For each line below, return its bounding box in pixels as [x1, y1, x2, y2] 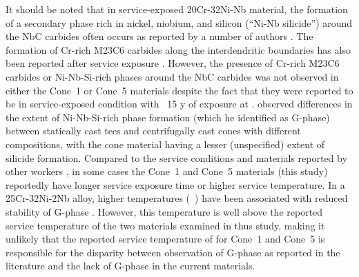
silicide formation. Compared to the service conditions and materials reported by [6, 150, 347, 165]
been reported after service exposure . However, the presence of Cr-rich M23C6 [6, 56, 340, 70]
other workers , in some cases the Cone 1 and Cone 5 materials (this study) [6, 164, 328, 178]
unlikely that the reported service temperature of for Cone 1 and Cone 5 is [6, 232, 325, 246]
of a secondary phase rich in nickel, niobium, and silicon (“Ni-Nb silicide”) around [6, 15, 353, 30]
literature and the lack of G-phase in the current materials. [6, 258, 255, 273]
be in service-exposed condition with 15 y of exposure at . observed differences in [6, 96, 353, 111]
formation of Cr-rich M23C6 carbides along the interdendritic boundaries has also [6, 42, 351, 57]
